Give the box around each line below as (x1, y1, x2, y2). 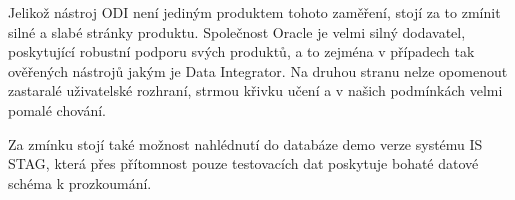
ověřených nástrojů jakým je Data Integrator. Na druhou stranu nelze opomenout (8, 60, 508, 81)
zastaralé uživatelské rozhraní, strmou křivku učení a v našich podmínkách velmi (8, 80, 503, 101)
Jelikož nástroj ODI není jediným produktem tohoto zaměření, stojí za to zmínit (8, 2, 501, 22)
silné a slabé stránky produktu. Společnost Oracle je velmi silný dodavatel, (8, 21, 466, 42)
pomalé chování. (8, 99, 106, 120)
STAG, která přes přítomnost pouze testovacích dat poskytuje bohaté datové (8, 153, 479, 174)
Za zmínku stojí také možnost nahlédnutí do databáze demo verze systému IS (8, 133, 483, 154)
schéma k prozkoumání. (8, 172, 152, 193)
